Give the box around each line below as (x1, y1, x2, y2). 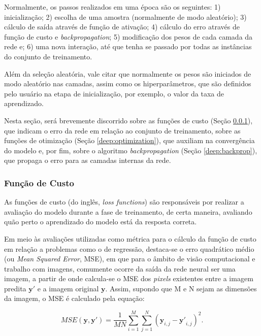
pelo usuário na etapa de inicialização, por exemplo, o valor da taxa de (4, 88, 224, 98)
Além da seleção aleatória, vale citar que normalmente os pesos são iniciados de (4, 68, 251, 79)
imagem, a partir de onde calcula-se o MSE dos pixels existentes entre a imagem (4, 273, 253, 284)
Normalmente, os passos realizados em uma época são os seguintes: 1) (4, 2, 221, 12)
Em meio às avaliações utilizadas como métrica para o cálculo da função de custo (4, 233, 256, 244)
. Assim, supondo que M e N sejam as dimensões (105, 283, 257, 293)
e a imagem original (37, 283, 99, 293)
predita (4, 283, 26, 293)
